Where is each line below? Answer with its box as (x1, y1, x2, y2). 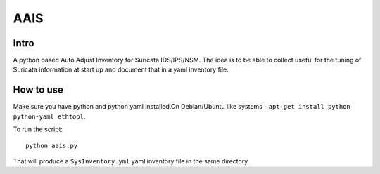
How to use (13, 84, 63, 96)
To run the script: (13, 125, 63, 133)
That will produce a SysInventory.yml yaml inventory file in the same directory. (13, 156, 250, 165)
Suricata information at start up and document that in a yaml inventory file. (13, 65, 229, 74)
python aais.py (25, 141, 78, 149)
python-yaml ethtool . (13, 112, 86, 121)
